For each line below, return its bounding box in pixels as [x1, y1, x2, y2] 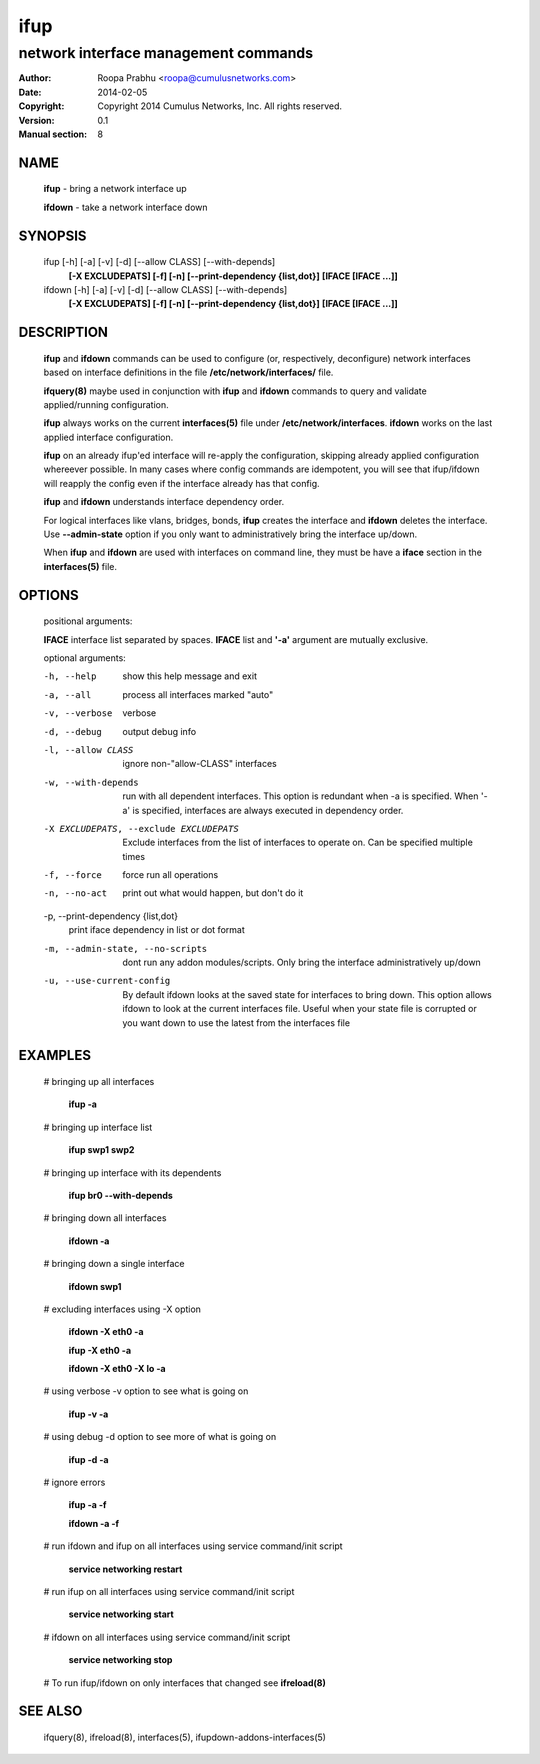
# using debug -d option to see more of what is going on [43, 1431, 277, 1443]
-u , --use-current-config [43, 975, 171, 987]
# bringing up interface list [43, 1121, 153, 1133]
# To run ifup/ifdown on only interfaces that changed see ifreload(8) [43, 1676, 327, 1689]
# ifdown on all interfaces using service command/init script [43, 1631, 291, 1643]
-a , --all [43, 689, 92, 700]
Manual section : [18, 128, 88, 140]
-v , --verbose [43, 708, 113, 719]
